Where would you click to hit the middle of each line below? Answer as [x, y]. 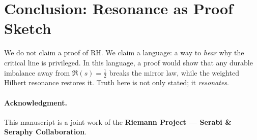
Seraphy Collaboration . [46, 132]
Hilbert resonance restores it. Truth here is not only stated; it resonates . [117, 82]
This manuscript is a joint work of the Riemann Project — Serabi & [118, 121]
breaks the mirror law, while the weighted [174, 72]
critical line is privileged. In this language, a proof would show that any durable [128, 62]
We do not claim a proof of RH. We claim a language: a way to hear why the [124, 52]
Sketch [28, 28]
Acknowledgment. [36, 102]
